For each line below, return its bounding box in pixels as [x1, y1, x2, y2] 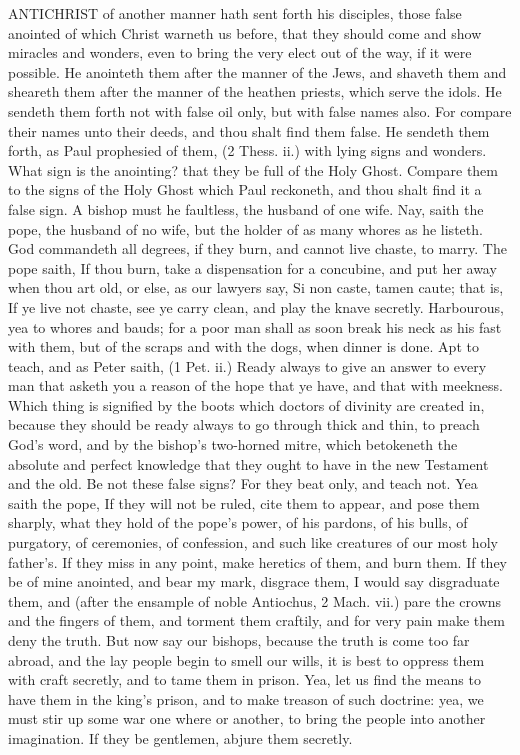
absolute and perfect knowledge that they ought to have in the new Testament [8, 453, 489, 474]
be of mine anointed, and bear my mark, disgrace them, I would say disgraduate [8, 571, 500, 592]
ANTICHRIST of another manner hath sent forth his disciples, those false [8, 3, 462, 23]
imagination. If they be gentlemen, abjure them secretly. [8, 727, 353, 748]
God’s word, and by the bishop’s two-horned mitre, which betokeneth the [8, 434, 458, 455]
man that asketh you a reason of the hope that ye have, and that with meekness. [8, 375, 503, 396]
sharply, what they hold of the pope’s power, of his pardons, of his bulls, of [8, 512, 468, 533]
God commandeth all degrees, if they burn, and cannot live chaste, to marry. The [8, 238, 507, 259]
